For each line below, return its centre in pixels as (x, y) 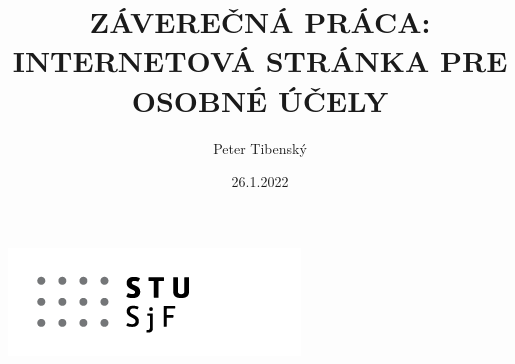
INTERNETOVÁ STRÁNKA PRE (260, 60)
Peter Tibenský (260, 147)
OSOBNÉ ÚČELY (260, 99)
